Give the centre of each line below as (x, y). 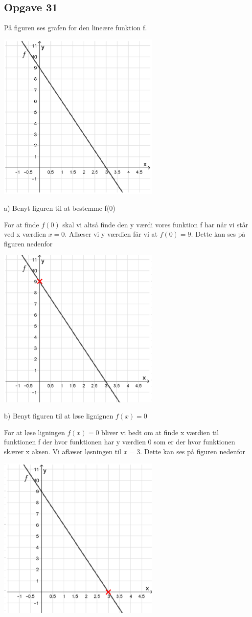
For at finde (22, 224)
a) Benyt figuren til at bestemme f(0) (60, 208)
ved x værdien (25, 234)
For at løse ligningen (34, 432)
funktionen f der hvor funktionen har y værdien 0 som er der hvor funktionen (120, 442)
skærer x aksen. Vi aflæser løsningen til (63, 451)
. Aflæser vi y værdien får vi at (111, 234)
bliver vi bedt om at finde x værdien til (160, 432)
